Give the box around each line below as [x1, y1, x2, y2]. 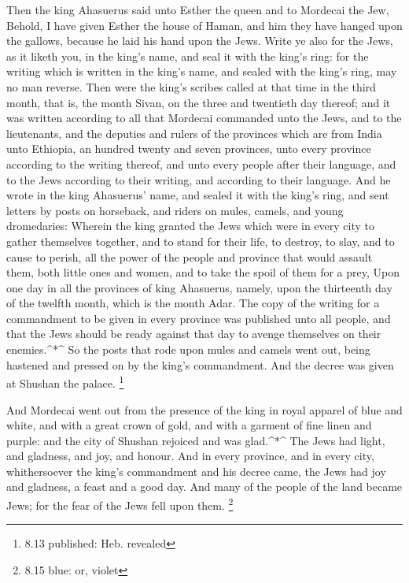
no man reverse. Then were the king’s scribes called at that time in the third [6, 78, 376, 95]
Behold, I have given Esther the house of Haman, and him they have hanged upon [6, 17, 403, 33]
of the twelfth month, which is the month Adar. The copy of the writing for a [6, 295, 380, 311]
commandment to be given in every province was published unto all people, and [6, 310, 391, 326]
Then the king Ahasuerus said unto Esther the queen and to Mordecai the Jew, [6, 2, 389, 17]
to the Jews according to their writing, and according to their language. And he [6, 171, 391, 188]
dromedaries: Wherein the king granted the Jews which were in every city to [6, 217, 374, 234]
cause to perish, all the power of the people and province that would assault [6, 248, 373, 265]
